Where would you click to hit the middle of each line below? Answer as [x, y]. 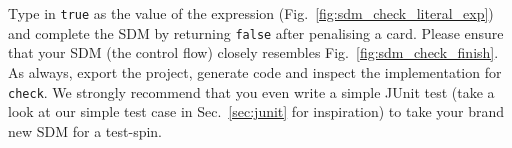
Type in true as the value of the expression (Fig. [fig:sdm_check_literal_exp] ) [251, 13]
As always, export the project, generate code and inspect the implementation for [255, 71]
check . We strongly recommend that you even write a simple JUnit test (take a [251, 91]
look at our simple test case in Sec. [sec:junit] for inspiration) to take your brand [256, 111]
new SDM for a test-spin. [85, 130]
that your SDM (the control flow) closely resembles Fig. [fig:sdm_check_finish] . [253, 52]
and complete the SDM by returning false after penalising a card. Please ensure [256, 32]
